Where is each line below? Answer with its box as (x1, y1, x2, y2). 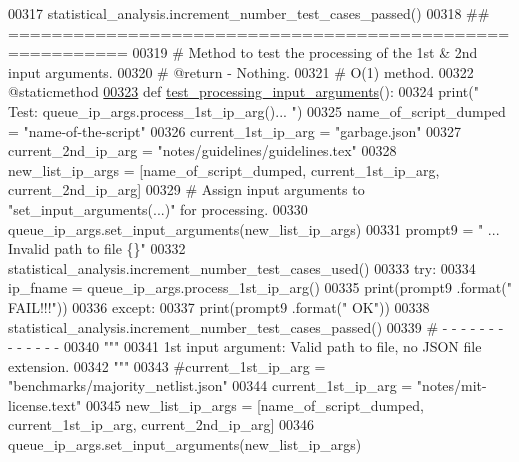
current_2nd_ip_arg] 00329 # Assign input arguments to (8, 179, 365, 200)
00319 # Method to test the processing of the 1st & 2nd (132, 42, 478, 63)
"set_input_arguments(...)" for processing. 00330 (8, 198, 308, 219)
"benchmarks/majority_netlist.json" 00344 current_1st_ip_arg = (8, 375, 413, 396)
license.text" (8, 394, 82, 415)
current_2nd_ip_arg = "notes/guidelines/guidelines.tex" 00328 (8, 140, 397, 161)
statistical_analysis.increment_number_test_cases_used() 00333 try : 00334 (8, 257, 476, 278)
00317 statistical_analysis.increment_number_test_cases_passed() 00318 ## (8, 3, 490, 23)
